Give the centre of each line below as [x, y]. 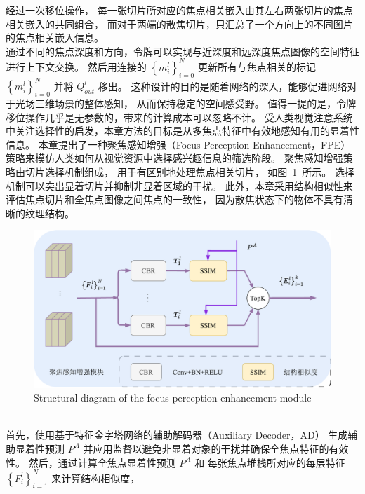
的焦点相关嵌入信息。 [55, 37]
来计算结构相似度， [96, 478]
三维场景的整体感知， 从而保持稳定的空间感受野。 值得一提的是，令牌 [195, 103]
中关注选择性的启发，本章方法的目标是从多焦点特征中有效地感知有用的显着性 [182, 131]
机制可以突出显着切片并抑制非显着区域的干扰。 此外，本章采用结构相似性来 [179, 185]
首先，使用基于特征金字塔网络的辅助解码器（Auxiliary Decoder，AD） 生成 [177, 435]
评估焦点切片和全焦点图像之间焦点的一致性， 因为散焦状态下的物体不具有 [174, 199]
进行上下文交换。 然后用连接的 [76, 66]
